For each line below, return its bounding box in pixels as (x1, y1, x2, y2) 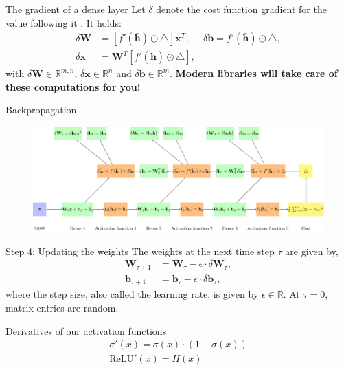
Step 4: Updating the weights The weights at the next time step (5, 243, 275, 258)
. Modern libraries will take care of (170, 66, 338, 80)
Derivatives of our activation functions (5, 323, 167, 338)
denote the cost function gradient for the (156, 2, 327, 16)
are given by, (285, 243, 339, 258)
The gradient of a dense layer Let (5, 2, 146, 16)
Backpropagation (5, 102, 77, 117)
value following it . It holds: (5, 15, 122, 30)
